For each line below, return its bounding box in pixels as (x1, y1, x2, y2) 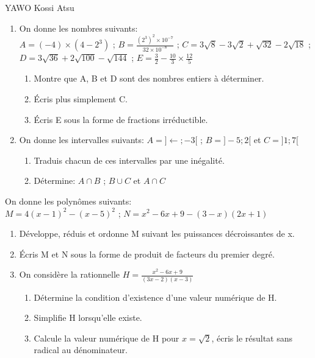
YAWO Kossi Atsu (5, 1, 74, 13)
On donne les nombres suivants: (19, 21, 138, 34)
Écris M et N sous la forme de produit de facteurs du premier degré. (19, 247, 275, 260)
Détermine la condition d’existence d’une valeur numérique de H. (34, 290, 277, 303)
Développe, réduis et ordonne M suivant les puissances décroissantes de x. (19, 227, 295, 240)
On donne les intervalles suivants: (19, 133, 144, 146)
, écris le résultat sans (211, 331, 293, 344)
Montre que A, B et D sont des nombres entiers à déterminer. (34, 72, 264, 85)
